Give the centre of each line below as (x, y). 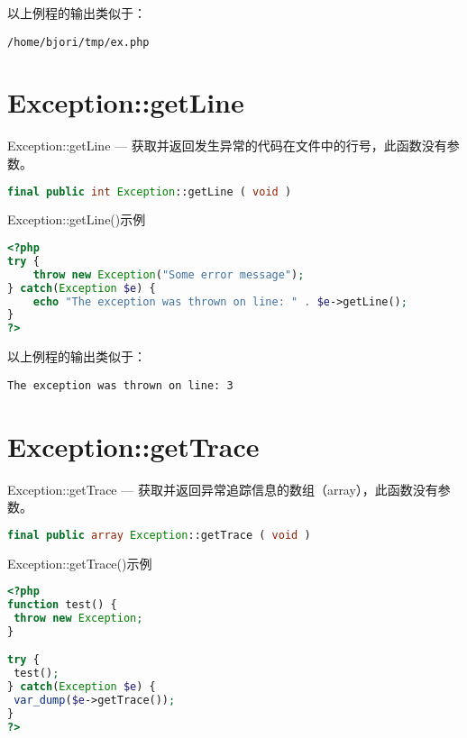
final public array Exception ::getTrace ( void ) (159, 535)
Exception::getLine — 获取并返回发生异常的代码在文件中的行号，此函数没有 (227, 146)
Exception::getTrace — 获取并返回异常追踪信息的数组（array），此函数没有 (223, 489)
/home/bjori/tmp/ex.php (78, 42)
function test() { (62, 605)
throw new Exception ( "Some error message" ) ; (169, 274)
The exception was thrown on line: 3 (120, 385)
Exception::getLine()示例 (77, 219)
